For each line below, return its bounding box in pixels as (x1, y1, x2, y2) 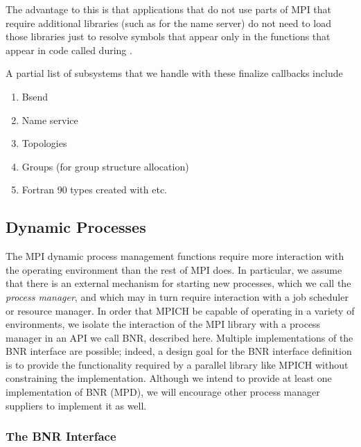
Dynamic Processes (6, 216, 146, 238)
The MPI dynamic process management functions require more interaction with (6, 249, 344, 263)
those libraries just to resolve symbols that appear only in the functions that (6, 29, 331, 44)
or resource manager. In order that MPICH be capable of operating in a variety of (6, 303, 355, 317)
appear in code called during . (6, 42, 132, 57)
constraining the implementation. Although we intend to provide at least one (6, 371, 332, 385)
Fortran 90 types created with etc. (21, 182, 168, 197)
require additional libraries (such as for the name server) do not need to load (6, 15, 331, 30)
